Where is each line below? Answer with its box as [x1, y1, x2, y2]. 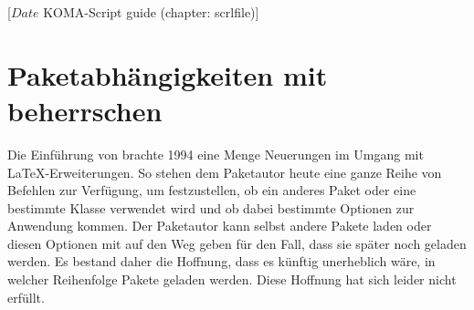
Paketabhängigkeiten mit [7, 56, 328, 93]
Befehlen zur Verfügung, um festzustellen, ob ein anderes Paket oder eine [7, 181, 416, 200]
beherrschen [7, 91, 163, 129]
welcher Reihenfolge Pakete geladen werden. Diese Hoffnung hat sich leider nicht [7, 270, 457, 289]
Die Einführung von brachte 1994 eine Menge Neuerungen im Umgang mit [7, 144, 424, 163]
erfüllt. [7, 287, 45, 306]
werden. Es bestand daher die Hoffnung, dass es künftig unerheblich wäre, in [7, 252, 436, 271]
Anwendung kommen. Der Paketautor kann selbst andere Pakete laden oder [7, 216, 432, 235]
